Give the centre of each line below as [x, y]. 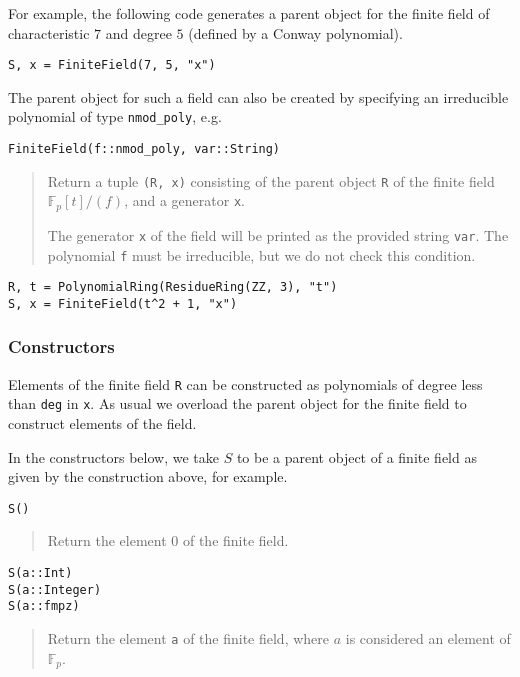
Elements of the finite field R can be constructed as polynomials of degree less [245, 383]
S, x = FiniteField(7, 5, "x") [112, 65]
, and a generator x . [184, 200]
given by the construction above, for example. [148, 476]
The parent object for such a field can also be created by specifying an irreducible [258, 96]
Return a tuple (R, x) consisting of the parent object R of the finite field [271, 180]
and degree [138, 32]
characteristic [49, 32]
